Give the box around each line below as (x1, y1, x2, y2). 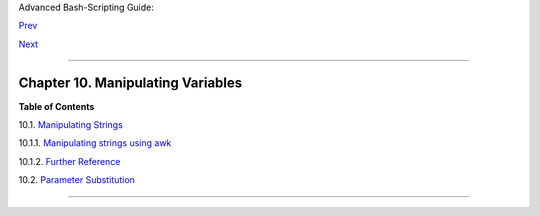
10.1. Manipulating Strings (18, 119, 124, 131)
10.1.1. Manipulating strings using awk (18, 137, 172, 149)
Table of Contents (18, 100, 95, 112)
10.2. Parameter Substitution (18, 174, 135, 186)
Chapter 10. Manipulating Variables (18, 74, 243, 91)
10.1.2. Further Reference (18, 155, 121, 167)
